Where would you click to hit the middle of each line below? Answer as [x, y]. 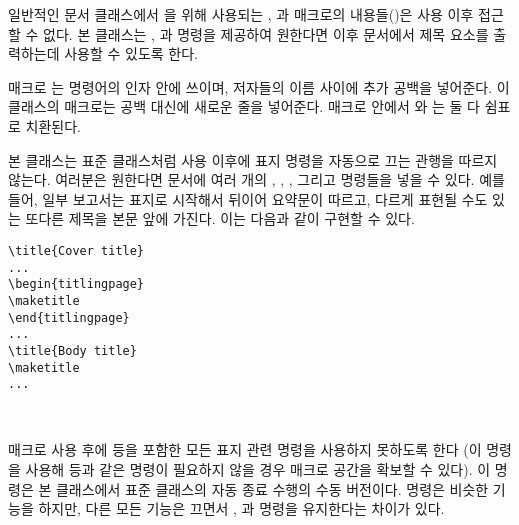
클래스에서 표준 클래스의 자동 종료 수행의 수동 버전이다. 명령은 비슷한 [272, 488]
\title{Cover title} [76, 250]
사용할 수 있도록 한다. [131, 53]
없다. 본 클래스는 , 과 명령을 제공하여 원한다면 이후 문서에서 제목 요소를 [266, 33]
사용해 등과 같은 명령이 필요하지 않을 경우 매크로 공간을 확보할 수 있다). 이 [258, 469]
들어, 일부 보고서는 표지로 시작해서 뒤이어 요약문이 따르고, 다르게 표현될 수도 [248, 198]
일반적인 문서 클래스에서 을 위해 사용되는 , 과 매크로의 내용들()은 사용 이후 [241, 14]
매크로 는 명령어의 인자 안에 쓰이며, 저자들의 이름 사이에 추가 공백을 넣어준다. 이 [259, 86]
